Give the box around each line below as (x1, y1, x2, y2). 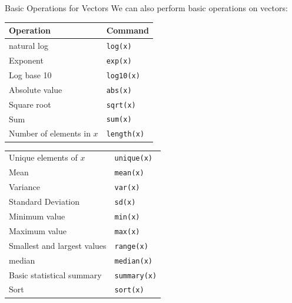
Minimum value (9, 209, 65, 222)
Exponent (9, 54, 44, 66)
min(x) (114, 212, 140, 221)
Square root (9, 98, 51, 110)
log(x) (106, 42, 132, 51)
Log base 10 (9, 68, 52, 81)
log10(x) (106, 71, 140, 80)
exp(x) (106, 56, 132, 65)
